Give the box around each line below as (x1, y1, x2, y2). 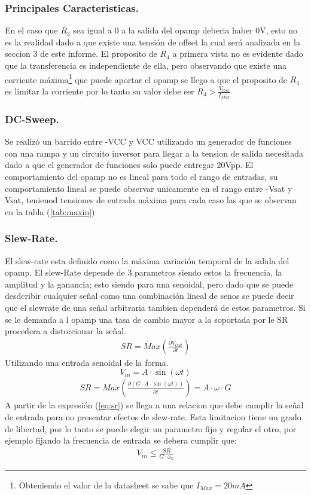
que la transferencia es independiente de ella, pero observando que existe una (5, 59, 287, 71)
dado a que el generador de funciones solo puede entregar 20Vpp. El (5, 158, 254, 171)
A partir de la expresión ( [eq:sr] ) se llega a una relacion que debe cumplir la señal (5, 399, 304, 411)
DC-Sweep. (5, 112, 59, 126)
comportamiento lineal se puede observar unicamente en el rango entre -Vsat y (5, 182, 292, 194)
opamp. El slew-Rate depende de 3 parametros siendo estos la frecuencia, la (5, 266, 282, 279)
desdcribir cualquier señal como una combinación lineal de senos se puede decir (5, 289, 294, 302)
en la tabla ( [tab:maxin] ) (5, 205, 95, 218)
